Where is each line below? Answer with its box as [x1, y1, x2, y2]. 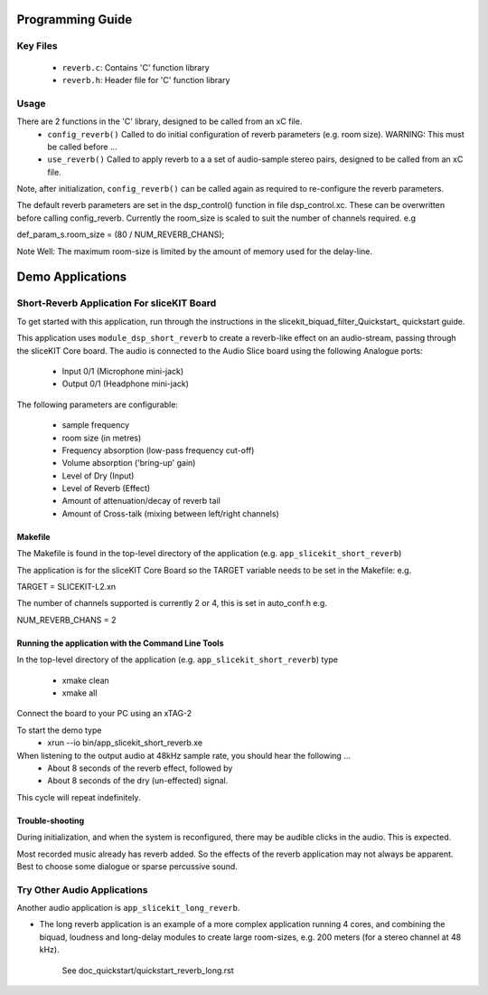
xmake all [61, 687, 98, 698]
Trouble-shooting [16, 815, 85, 826]
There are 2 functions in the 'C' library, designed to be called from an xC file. [16, 116, 303, 127]
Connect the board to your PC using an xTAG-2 [16, 708, 192, 719]
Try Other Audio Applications [16, 883, 148, 895]
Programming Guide [16, 12, 133, 27]
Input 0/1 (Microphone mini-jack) [61, 365, 184, 376]
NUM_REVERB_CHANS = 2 [16, 614, 117, 625]
